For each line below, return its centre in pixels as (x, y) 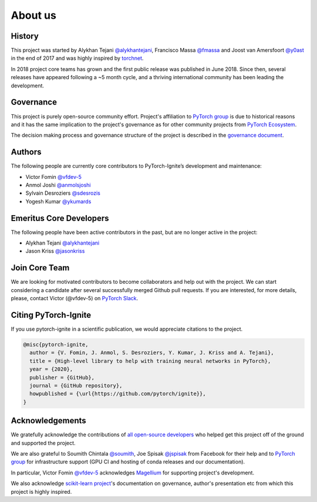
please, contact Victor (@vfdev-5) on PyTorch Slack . (74, 299)
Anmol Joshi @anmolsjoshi (58, 185)
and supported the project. (43, 443)
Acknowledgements (48, 421)
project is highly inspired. (41, 491)
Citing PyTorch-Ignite (51, 315)
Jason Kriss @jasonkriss (55, 251)
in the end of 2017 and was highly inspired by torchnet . (77, 58)
